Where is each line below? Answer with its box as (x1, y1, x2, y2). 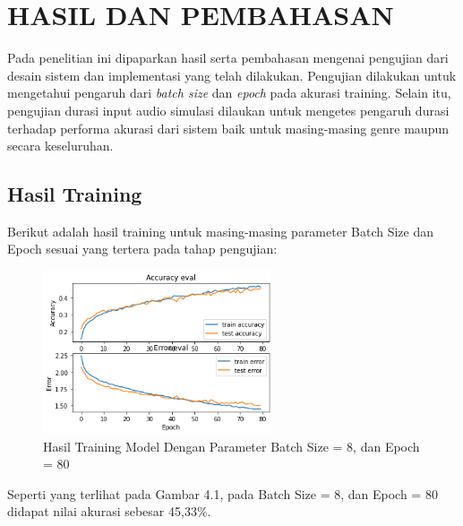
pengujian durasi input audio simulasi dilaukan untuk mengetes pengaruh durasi (7, 100, 450, 119)
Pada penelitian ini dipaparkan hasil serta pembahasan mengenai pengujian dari (7, 48, 449, 67)
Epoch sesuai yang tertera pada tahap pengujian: (7, 239, 278, 258)
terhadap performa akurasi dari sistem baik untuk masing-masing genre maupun (7, 118, 449, 137)
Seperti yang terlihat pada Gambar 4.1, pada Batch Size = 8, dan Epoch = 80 (7, 484, 438, 503)
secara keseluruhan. (7, 136, 114, 155)
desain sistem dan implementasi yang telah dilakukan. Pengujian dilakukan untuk (7, 65, 457, 84)
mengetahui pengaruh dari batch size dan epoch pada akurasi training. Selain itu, (7, 83, 451, 102)
